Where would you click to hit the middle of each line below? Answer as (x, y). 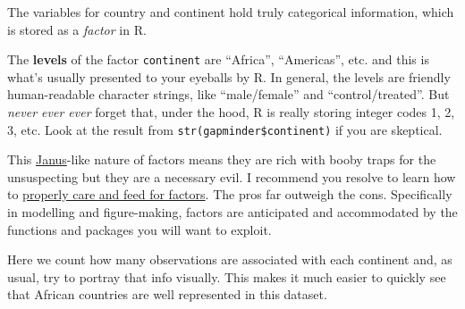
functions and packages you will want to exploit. (139, 229)
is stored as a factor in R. (77, 29)
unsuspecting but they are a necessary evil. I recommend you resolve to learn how (232, 176)
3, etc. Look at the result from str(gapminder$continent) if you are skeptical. (225, 129)
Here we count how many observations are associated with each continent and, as (230, 259)
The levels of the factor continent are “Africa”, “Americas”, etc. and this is (218, 59)
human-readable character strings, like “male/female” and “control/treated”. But (228, 94)
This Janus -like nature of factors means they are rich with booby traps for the (222, 159)
